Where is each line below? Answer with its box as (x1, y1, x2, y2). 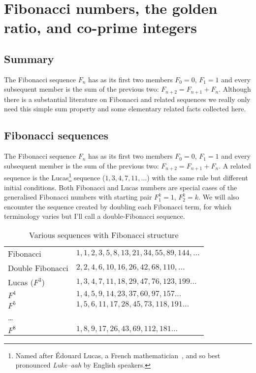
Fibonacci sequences (4, 128, 109, 143)
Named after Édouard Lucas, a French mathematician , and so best (15, 350, 221, 360)
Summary (4, 51, 54, 66)
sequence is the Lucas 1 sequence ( (4, 171, 105, 182)
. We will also (198, 192, 239, 202)
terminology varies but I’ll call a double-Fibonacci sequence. (4, 211, 185, 221)
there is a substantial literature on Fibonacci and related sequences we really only (4, 94, 251, 104)
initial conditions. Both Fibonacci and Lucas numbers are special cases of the (4, 182, 237, 192)
